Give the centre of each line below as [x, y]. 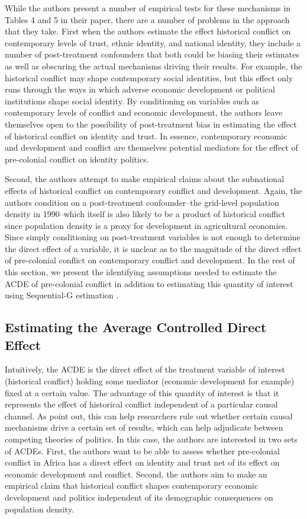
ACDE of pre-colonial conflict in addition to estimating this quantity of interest [149, 283]
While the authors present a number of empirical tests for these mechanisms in [148, 8]
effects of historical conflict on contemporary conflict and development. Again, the [153, 190]
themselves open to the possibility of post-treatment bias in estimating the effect [151, 124]
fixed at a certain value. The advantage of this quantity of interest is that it [142, 392]
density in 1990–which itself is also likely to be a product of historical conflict [145, 214]
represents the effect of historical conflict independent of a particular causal [141, 404]
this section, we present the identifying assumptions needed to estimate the [141, 272]
